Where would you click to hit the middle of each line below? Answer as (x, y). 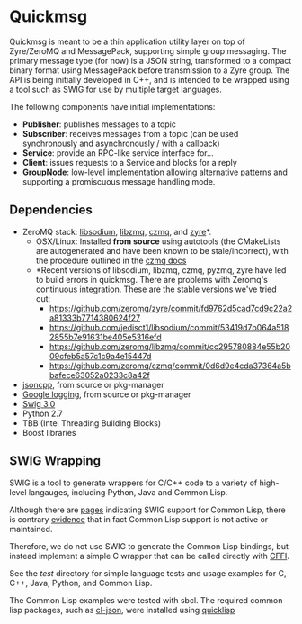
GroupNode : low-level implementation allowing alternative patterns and (155, 172)
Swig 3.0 (39, 403)
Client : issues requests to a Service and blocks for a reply (130, 162)
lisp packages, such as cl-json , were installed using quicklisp (122, 610)
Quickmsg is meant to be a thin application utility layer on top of (127, 41)
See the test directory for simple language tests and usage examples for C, (148, 573)
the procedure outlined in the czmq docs (111, 260)
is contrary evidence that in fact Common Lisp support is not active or (139, 519)
